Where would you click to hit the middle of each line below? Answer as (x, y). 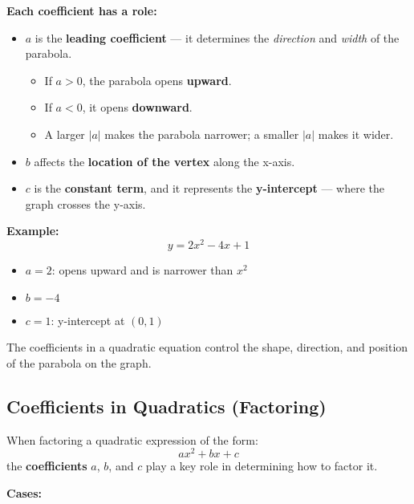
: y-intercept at (88, 320)
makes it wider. (356, 134)
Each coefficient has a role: (82, 10)
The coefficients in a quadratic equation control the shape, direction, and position (207, 347)
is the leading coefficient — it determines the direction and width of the (217, 37)
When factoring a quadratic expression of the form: (132, 439)
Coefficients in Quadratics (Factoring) (166, 406)
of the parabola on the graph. (79, 362)
